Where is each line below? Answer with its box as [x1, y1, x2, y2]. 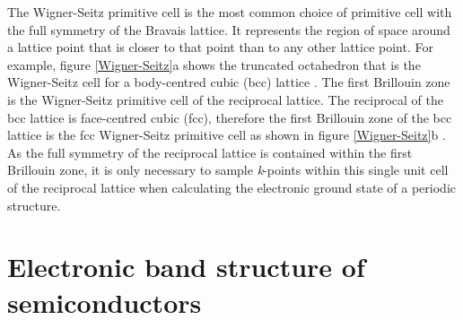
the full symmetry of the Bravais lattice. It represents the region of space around [7, 20, 450, 39]
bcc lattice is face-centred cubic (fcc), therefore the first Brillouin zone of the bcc [7, 108, 452, 126]
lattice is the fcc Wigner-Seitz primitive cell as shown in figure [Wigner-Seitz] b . [7, 125, 446, 144]
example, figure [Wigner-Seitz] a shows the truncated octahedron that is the [7, 55, 421, 74]
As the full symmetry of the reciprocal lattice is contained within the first [7, 143, 413, 161]
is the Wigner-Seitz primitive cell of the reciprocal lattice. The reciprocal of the [7, 90, 444, 108]
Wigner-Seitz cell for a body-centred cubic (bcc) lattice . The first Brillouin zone [7, 73, 450, 91]
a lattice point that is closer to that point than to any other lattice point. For [7, 38, 433, 56]
